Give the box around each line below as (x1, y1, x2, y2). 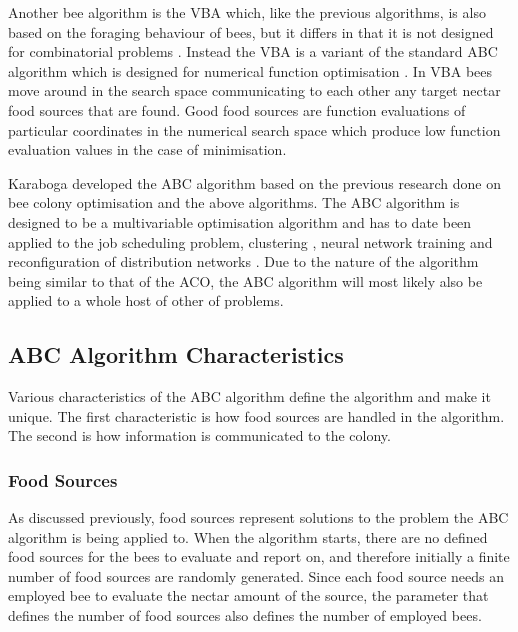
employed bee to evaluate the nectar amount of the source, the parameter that (8, 585, 489, 606)
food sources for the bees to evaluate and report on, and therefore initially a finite (8, 546, 510, 567)
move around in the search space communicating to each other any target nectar (8, 80, 501, 101)
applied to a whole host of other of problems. (8, 290, 284, 311)
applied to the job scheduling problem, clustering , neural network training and (8, 231, 493, 252)
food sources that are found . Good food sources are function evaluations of (8, 99, 466, 120)
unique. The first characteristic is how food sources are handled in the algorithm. (8, 405, 505, 426)
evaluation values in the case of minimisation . (8, 139, 287, 160)
